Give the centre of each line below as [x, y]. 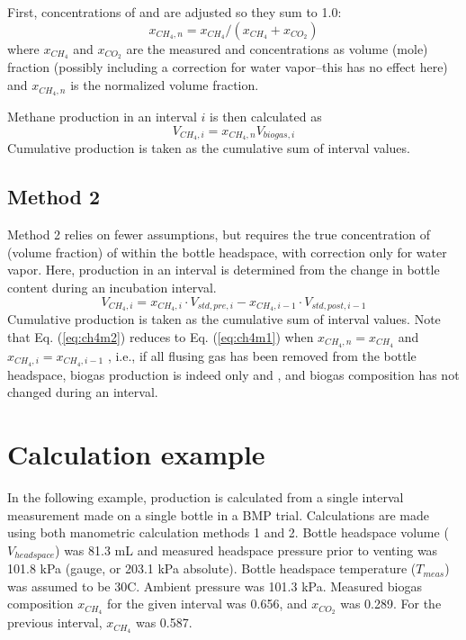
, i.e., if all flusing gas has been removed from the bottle [262, 355]
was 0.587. [164, 622]
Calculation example [136, 454]
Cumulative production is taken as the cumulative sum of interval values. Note [224, 319]
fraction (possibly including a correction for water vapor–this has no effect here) [228, 67]
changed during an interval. [83, 392]
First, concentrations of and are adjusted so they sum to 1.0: [175, 12]
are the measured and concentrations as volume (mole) [277, 48]
